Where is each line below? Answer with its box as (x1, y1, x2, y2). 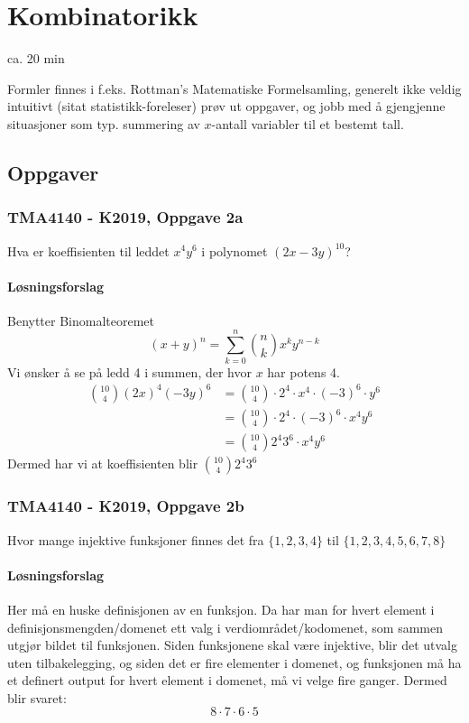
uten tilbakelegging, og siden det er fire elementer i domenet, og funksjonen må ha (7, 653, 462, 672)
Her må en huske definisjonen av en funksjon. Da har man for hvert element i (7, 599, 435, 618)
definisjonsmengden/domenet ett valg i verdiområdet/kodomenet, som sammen (7, 617, 443, 636)
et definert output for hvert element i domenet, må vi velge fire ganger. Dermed (7, 671, 447, 690)
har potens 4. (267, 362, 340, 381)
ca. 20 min (7, 49, 65, 68)
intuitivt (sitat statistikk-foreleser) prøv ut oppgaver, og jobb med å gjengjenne (7, 97, 446, 116)
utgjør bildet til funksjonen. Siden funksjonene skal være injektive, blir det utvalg (7, 635, 457, 654)
